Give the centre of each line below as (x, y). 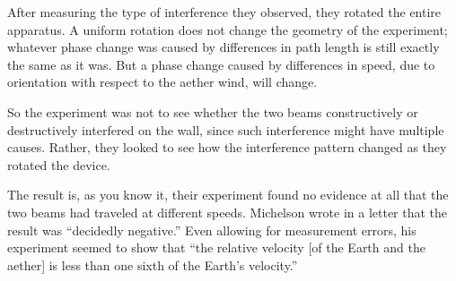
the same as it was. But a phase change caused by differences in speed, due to (221, 64)
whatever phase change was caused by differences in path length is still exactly (224, 47)
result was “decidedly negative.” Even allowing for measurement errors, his (212, 230)
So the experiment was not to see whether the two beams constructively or (213, 111)
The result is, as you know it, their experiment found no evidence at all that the (228, 195)
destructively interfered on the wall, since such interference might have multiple (226, 129)
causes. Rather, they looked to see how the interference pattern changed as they (227, 147)
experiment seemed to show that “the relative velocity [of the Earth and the (216, 247)
